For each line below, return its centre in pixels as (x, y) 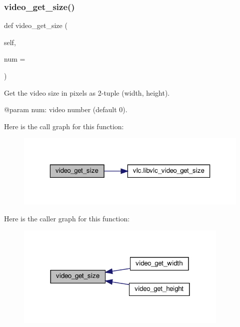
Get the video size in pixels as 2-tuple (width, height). (87, 92)
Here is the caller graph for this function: (67, 218)
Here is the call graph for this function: (64, 126)
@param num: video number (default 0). (66, 109)
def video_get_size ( (36, 25)
